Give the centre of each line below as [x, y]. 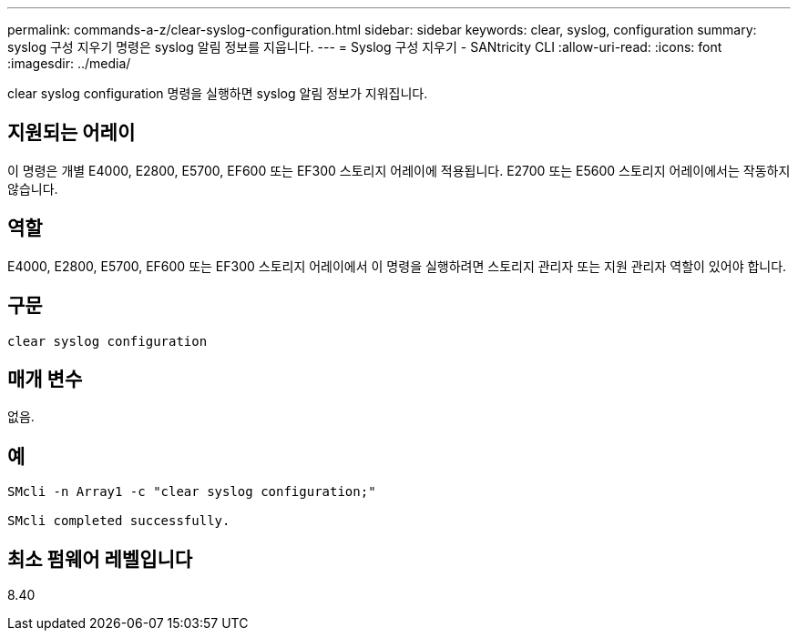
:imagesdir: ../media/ [69, 63]
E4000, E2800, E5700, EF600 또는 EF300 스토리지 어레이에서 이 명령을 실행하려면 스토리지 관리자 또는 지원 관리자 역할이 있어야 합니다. [397, 266]
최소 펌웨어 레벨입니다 [100, 559]
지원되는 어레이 [72, 133]
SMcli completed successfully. [119, 521]
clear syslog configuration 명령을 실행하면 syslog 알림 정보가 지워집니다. [218, 93]
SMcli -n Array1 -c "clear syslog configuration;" [192, 492]
